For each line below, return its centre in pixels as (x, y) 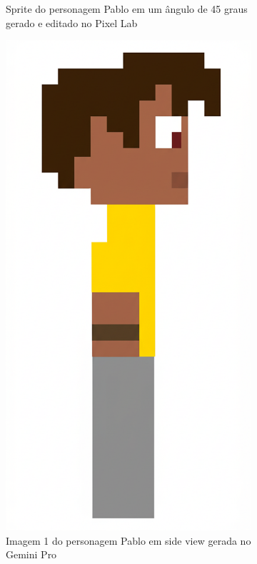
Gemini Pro (31, 554)
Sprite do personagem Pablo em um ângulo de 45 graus (127, 9)
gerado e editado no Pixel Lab (72, 22)
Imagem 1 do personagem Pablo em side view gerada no (128, 540)
